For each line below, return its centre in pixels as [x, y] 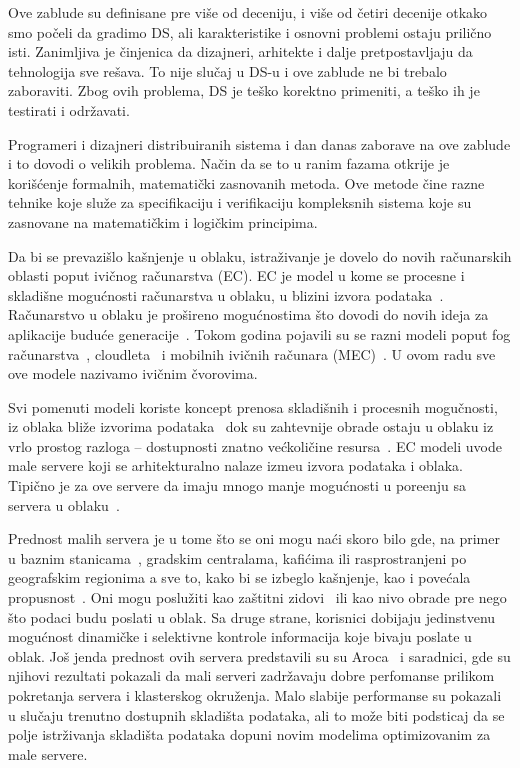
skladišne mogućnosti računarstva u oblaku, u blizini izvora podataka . [226, 294]
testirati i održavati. [69, 109]
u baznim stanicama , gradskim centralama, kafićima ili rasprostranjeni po [237, 557]
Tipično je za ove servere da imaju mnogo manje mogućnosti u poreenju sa [237, 485]
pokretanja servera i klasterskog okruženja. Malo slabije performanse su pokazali [255, 695]
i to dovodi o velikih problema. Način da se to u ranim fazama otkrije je [229, 163]
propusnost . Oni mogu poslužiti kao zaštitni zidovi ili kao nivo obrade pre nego [257, 597]
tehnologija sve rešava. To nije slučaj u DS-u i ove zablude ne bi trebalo [227, 70]
